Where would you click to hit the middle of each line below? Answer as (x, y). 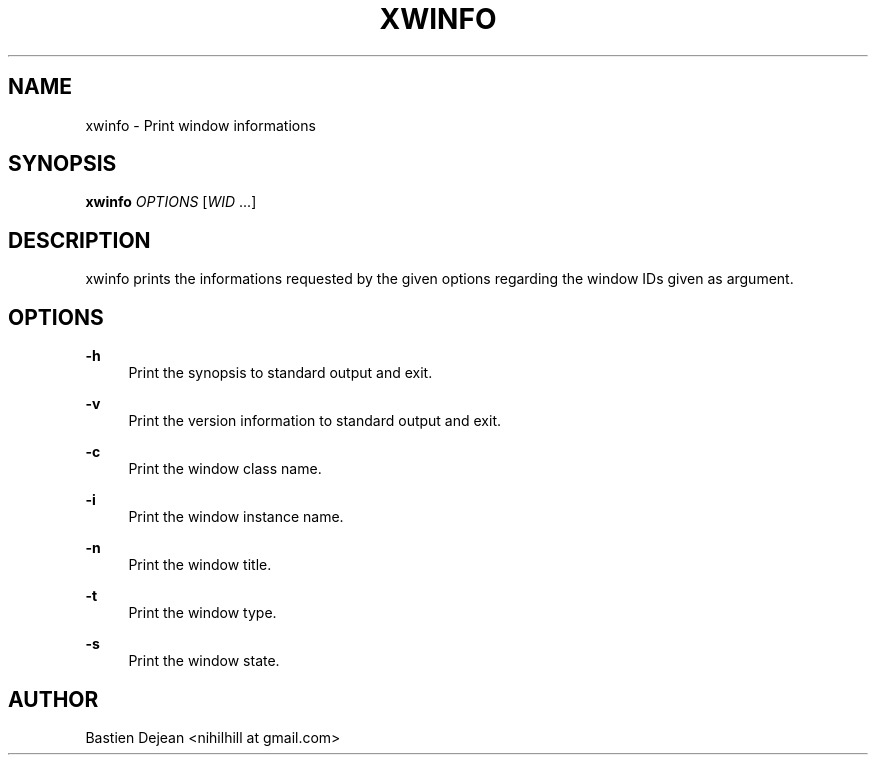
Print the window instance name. (236, 517)
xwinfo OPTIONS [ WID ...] (171, 202)
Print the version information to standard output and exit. (314, 421)
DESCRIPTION (79, 240)
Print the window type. (202, 613)
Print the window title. (200, 565)
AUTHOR (53, 699)
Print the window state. (204, 661)
